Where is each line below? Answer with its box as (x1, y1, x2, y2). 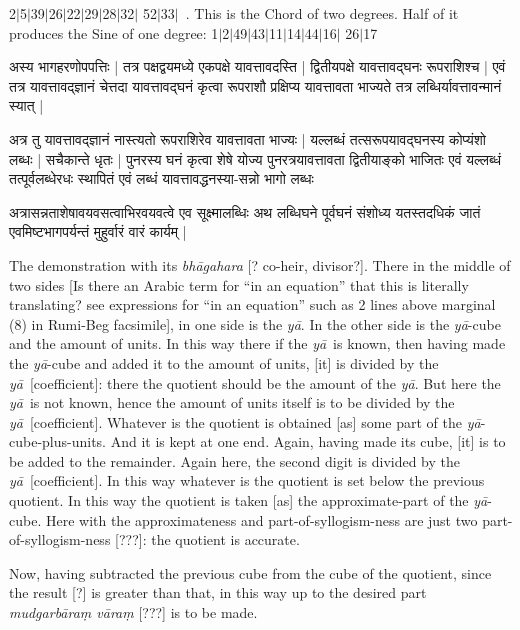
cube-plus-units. (9, 431, 107, 452)
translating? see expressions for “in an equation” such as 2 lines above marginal (9, 294, 496, 315)
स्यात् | (9, 95, 44, 116)
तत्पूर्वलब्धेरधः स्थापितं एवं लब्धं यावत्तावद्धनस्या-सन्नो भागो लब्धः (9, 168, 314, 189)
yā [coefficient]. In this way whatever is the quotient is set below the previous (9, 470, 485, 491)
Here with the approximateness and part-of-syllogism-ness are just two (45, 509, 478, 530)
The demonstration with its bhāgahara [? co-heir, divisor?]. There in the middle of (9, 254, 511, 275)
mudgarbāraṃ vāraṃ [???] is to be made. (9, 602, 258, 623)
